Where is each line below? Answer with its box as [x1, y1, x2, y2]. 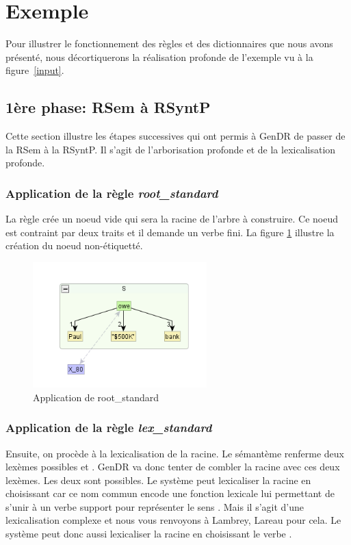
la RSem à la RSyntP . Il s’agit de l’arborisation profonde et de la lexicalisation [5, 142, 336, 156]
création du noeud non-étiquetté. [5, 238, 143, 253]
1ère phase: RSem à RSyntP [5, 97, 211, 118]
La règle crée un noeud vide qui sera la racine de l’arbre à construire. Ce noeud [5, 212, 338, 226]
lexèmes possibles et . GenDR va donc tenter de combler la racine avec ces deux [5, 459, 340, 474]
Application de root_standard [33, 390, 159, 404]
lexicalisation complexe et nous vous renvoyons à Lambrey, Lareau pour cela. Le [5, 513, 341, 527]
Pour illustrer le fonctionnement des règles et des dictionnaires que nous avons [5, 36, 333, 51]
